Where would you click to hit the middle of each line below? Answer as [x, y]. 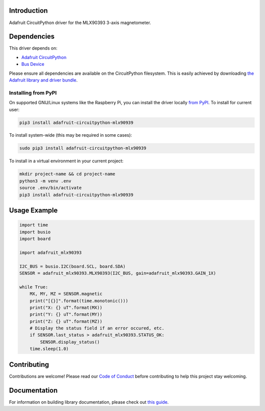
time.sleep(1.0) [49, 349]
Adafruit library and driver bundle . [43, 80]
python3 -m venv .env [45, 181]
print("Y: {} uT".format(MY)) [66, 314]
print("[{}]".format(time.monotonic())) [79, 301]
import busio [35, 232]
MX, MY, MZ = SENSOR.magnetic [66, 294]
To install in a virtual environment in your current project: [66, 161]
